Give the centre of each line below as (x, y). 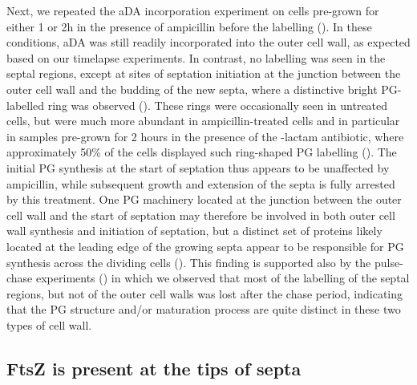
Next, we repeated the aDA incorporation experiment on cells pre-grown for (193, 10)
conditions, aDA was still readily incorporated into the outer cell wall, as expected (208, 42)
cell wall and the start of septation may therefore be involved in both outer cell (201, 215)
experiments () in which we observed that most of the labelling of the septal (223, 278)
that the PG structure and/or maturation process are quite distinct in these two (204, 309)
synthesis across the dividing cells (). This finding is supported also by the (189, 262)
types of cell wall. (49, 324)
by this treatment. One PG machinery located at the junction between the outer (204, 199)
